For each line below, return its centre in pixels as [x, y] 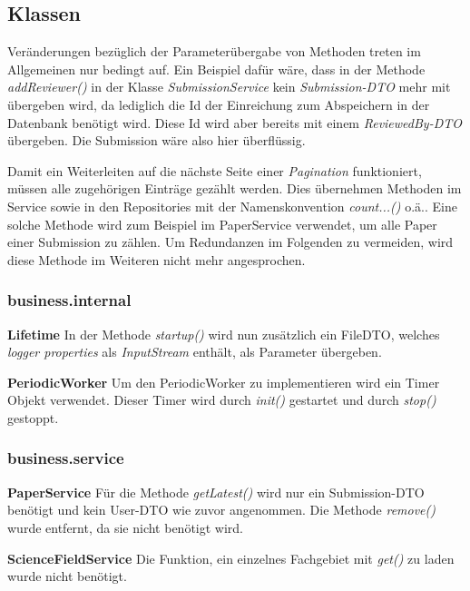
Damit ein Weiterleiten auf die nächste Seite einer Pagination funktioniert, [215, 170]
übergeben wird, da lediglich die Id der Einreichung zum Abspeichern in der [219, 104]
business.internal [69, 300]
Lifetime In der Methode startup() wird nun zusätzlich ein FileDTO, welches [224, 334]
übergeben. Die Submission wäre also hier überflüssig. [157, 140]
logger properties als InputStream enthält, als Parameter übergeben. [195, 352]
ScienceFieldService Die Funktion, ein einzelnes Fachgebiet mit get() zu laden [231, 558]
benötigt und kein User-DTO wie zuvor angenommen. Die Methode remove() [222, 510]
